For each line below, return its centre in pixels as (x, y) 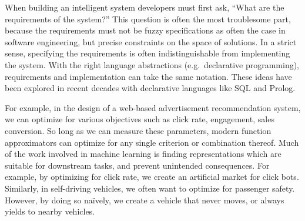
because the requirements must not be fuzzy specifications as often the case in (145, 30)
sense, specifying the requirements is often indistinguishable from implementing (148, 53)
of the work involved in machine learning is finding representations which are (143, 154)
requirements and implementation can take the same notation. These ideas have (148, 76)
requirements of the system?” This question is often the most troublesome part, (148, 19)
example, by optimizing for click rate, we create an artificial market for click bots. (152, 177)
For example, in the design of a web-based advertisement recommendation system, (153, 107)
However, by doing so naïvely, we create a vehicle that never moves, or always (145, 200)
